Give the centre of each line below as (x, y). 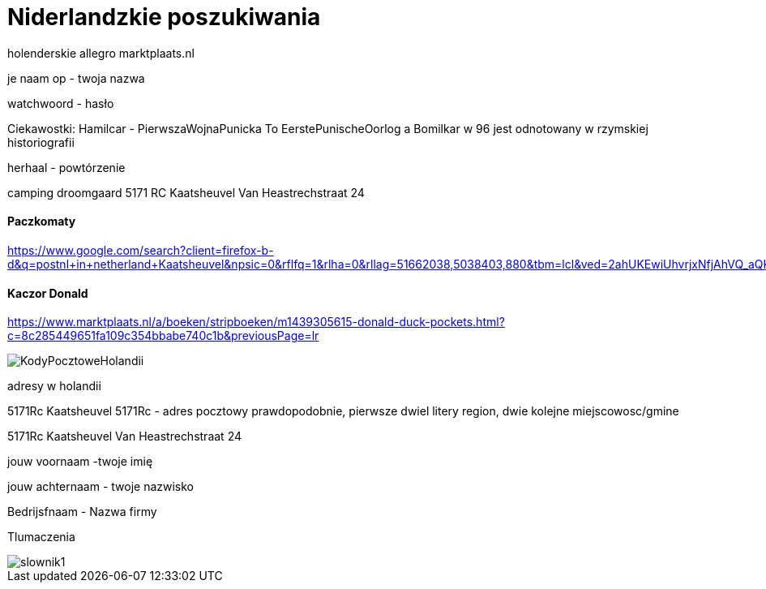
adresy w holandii (54, 386)
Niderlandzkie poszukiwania (164, 17)
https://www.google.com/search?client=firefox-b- (141, 250)
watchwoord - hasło (61, 103)
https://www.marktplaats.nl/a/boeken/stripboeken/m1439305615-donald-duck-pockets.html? (256, 322)
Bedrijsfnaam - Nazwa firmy (82, 512)
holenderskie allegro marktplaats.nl (101, 53)
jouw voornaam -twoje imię (80, 462)
